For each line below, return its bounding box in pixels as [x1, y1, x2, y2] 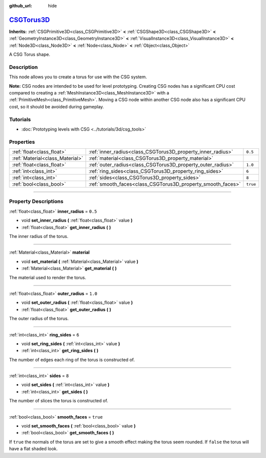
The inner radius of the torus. [9, 233, 68, 239]
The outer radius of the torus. [9, 316, 69, 322]
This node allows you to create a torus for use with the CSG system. [9, 74, 147, 80]
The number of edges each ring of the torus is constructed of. [9, 357, 135, 362]
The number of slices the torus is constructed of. [9, 398, 108, 404]
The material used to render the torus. [9, 274, 86, 280]
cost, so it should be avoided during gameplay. [9, 103, 104, 109]
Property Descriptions [9, 198, 64, 205]
